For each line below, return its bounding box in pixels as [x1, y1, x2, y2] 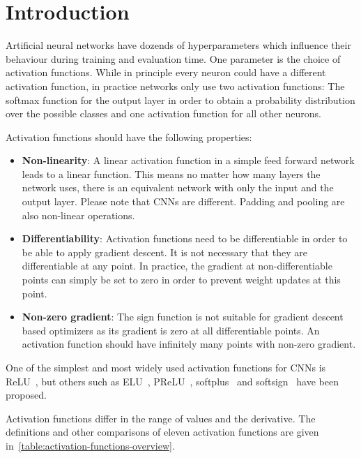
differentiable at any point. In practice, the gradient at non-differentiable [22, 258, 332, 273]
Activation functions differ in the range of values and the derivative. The [6, 411, 316, 425]
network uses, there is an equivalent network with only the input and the [22, 180, 334, 195]
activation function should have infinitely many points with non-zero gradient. [22, 337, 356, 351]
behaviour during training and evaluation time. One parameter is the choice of [6, 51, 341, 66]
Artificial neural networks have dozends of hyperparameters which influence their [6, 38, 351, 52]
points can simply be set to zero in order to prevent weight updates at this [22, 272, 341, 287]
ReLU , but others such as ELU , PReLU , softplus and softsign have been [6, 374, 339, 388]
